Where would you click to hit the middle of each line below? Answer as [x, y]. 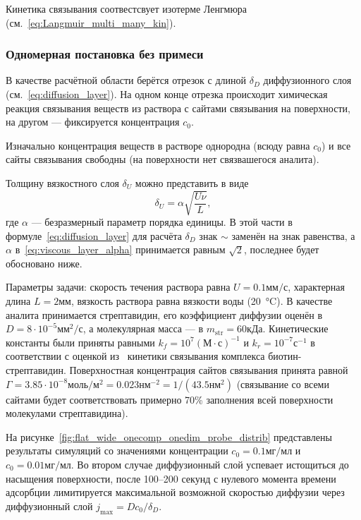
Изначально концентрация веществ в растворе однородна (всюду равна [158, 145]
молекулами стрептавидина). [67, 413]
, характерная [317, 287]
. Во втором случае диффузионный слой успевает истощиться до [210, 465]
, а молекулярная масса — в [143, 328]
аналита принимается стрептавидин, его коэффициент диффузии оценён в [164, 314]
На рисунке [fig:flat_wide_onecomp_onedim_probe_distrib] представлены [169, 436]
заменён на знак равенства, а [293, 235]
